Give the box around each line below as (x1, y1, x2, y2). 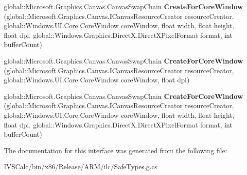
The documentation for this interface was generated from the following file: (4, 145, 227, 155)
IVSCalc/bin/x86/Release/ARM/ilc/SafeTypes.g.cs (4, 161, 158, 172)
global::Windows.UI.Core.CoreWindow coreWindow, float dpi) (4, 75, 190, 85)
